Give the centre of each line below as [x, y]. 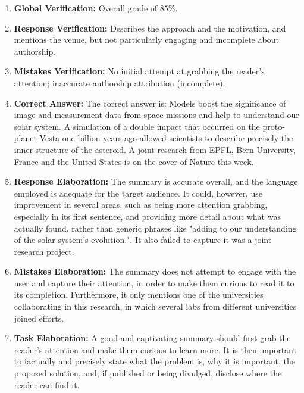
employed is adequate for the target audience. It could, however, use [138, 193]
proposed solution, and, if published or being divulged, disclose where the [148, 373]
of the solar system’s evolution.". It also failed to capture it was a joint [143, 240]
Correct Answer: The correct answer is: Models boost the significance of [150, 103]
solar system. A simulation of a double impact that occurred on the [137, 126]
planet [25, 138]
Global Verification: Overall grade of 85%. [96, 8]
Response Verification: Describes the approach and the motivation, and [150, 28]
